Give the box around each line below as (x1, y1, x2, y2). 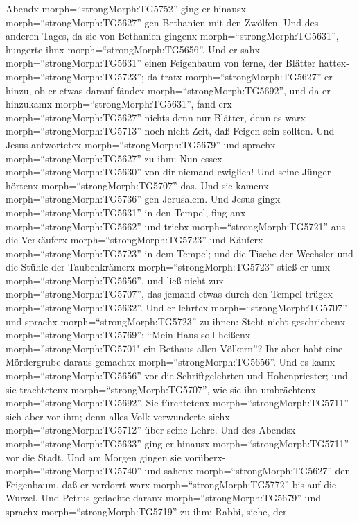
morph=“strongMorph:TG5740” (6, 463, 141, 478)
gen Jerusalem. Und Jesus (144, 191, 254, 206)
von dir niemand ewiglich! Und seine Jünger (144, 164, 331, 179)
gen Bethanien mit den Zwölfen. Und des (144, 15, 319, 29)
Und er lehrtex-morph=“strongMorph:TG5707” (146, 300, 347, 315)
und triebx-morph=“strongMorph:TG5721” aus (144, 218, 346, 233)
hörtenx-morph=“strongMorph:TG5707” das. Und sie (6, 178, 233, 192)
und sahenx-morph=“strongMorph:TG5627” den (144, 463, 351, 478)
